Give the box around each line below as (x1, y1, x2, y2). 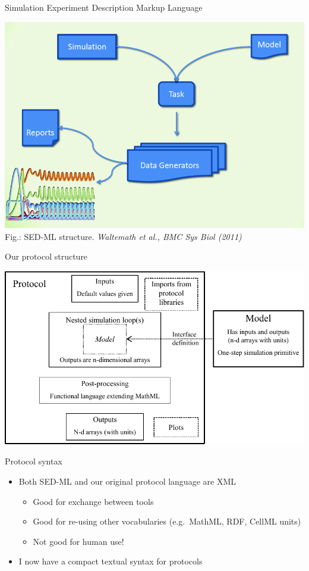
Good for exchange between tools (33, 495, 154, 507)
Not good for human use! (33, 535, 124, 547)
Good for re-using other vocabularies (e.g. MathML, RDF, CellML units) (33, 515, 301, 528)
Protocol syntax (5, 455, 62, 467)
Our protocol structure (5, 250, 88, 263)
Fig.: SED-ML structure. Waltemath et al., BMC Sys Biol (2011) (5, 230, 242, 242)
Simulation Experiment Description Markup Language (5, 1, 203, 13)
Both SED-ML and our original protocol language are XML (18, 475, 236, 488)
